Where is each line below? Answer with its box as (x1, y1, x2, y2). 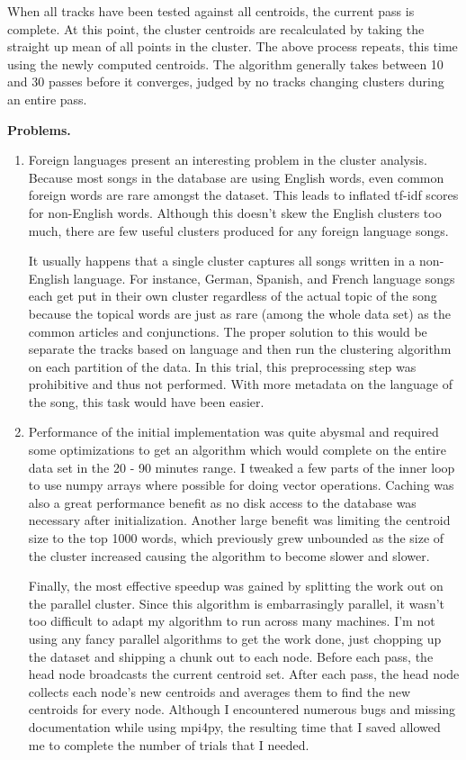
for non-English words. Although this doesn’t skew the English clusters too (28, 203, 442, 222)
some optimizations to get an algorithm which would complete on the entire (28, 440, 446, 459)
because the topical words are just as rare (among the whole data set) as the (28, 303, 451, 322)
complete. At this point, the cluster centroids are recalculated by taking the (7, 19, 425, 38)
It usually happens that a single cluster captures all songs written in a (28, 251, 416, 270)
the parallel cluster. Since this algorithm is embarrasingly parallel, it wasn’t (28, 593, 445, 612)
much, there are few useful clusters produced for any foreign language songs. (28, 221, 449, 240)
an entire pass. (7, 89, 87, 108)
